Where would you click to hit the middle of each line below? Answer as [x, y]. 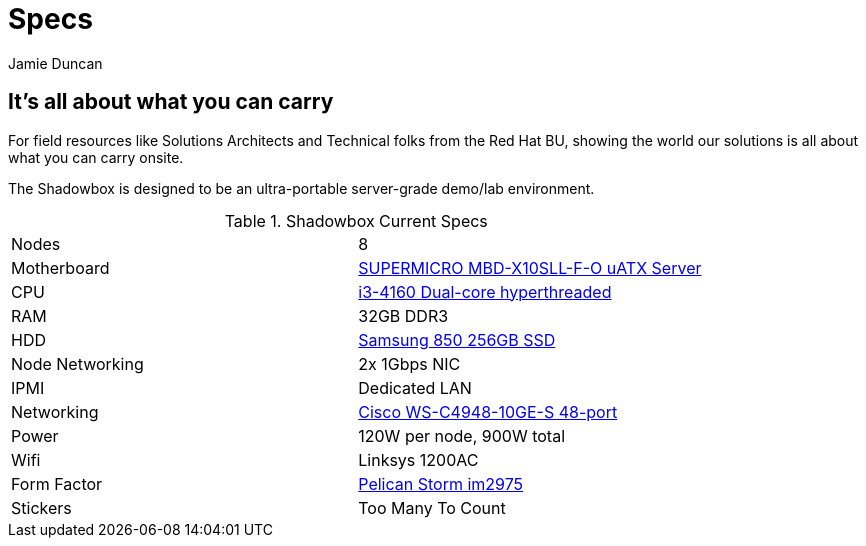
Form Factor [57, 483]
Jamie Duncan [55, 63]
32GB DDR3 [403, 315]
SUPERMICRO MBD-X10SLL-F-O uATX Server [530, 267]
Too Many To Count [432, 507]
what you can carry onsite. [96, 157]
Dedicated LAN [415, 387]
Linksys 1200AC [418, 459]
